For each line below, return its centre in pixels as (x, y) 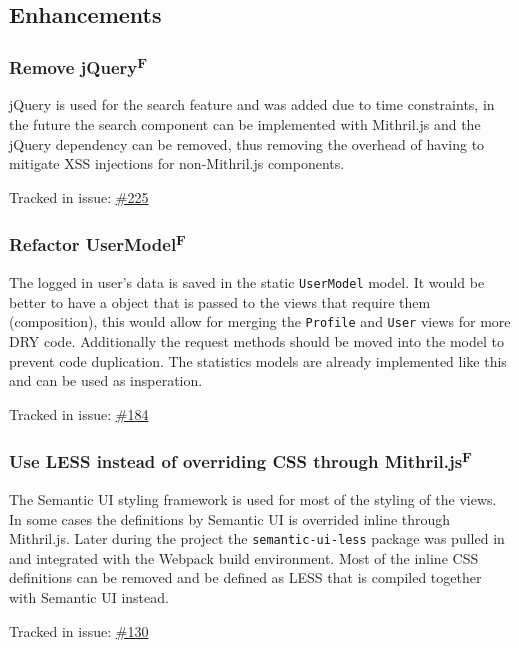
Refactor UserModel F (97, 243)
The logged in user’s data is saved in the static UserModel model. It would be (247, 282)
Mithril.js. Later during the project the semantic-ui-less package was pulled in (257, 538)
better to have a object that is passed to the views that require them (220, 301)
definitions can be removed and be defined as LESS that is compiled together (245, 577)
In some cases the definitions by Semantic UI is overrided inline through (230, 518)
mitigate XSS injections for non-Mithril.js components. (177, 163)
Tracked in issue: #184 (79, 413)
